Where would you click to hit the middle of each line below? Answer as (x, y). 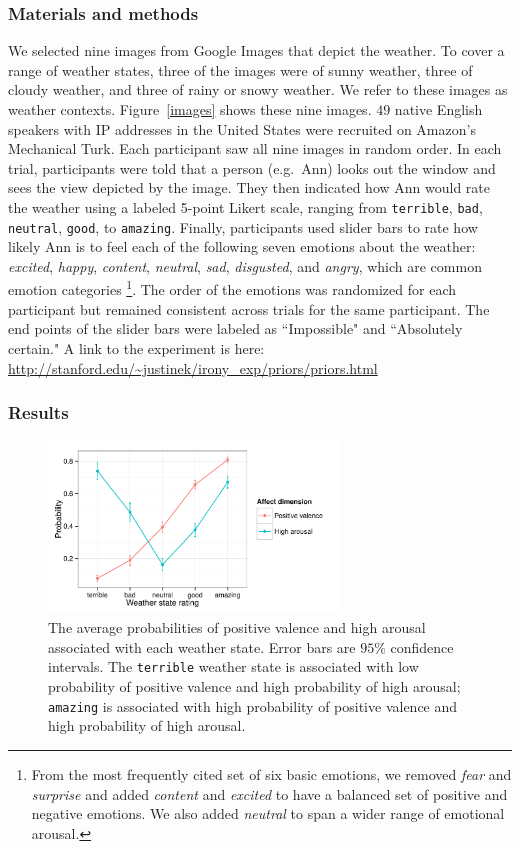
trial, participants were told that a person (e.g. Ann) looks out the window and (252, 167)
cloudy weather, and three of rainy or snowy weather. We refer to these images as (258, 89)
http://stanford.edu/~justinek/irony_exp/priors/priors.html (193, 367)
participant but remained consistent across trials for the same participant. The (249, 308)
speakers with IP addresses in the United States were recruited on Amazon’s (242, 128)
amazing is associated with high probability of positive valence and (253, 705)
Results (38, 412)
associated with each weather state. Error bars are (202, 646)
